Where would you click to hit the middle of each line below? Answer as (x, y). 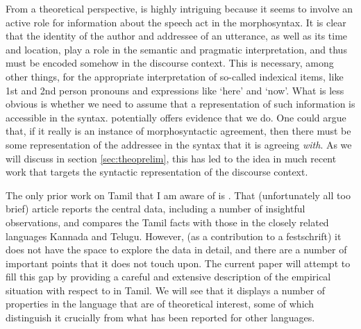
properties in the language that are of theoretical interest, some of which (160, 304)
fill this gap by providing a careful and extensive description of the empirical (168, 277)
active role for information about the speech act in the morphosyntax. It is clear (176, 22)
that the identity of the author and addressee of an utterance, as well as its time (177, 36)
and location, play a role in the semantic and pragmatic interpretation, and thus (176, 49)
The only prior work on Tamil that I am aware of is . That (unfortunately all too (178, 195)
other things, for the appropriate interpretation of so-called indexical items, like (175, 76)
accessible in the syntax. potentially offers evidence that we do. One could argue (176, 117)
